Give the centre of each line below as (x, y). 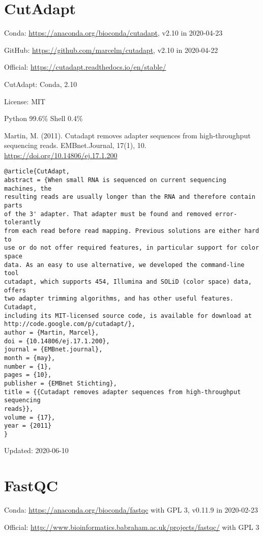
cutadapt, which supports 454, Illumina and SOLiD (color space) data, (128, 282)
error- (226, 214)
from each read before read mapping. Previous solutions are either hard (132, 231)
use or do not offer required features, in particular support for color (132, 248)
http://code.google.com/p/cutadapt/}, (70, 324)
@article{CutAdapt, (37, 172)
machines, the (28, 188)
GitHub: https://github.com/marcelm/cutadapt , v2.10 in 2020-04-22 (111, 50)
